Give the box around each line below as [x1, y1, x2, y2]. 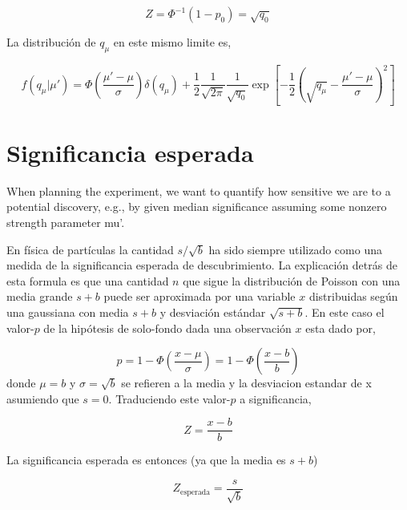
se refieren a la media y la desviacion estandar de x [121, 374, 372, 391]
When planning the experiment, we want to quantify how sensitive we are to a [6, 182, 391, 199]
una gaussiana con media [6, 303, 129, 320]
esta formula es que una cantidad [6, 272, 169, 289]
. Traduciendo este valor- [108, 390, 231, 407]
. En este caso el [304, 303, 385, 320]
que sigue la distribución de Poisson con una [183, 272, 401, 289]
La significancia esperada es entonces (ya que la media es [6, 451, 286, 468]
